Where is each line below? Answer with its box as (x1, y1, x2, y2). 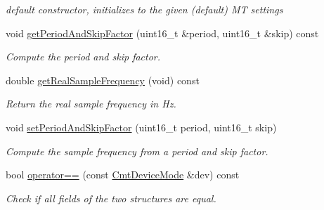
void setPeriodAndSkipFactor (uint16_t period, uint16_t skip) (6, 119, 277, 134)
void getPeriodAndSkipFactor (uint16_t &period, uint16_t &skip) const (6, 25, 319, 40)
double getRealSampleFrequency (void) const (6, 72, 200, 87)
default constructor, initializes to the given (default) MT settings (6, 2, 283, 16)
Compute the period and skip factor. (6, 49, 161, 64)
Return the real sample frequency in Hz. (6, 96, 176, 111)
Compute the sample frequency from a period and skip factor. (6, 143, 268, 158)
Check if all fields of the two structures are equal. (6, 190, 216, 205)
